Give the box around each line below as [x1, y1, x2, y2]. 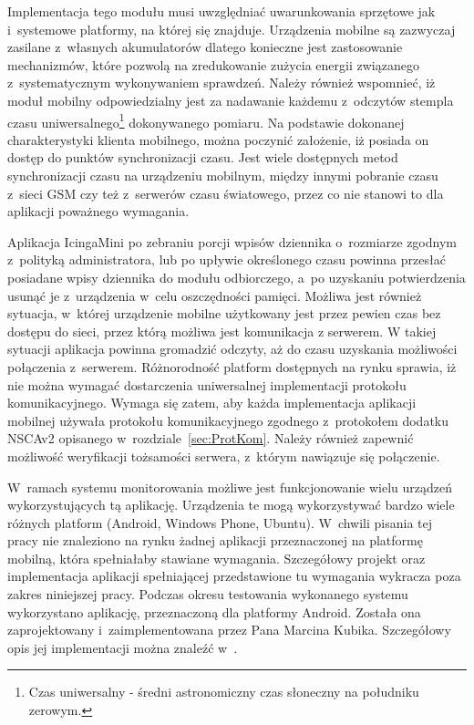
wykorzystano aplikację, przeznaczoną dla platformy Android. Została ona [7, 602, 421, 621]
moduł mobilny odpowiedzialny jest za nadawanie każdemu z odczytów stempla [7, 90, 454, 109]
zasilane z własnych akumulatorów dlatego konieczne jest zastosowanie [7, 37, 403, 57]
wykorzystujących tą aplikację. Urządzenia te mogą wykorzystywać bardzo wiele [7, 495, 455, 514]
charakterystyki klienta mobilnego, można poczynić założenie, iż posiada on [7, 129, 429, 149]
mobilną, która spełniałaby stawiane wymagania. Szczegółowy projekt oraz [7, 548, 426, 567]
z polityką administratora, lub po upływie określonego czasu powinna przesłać [7, 250, 446, 269]
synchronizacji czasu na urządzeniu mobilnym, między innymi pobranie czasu [7, 166, 438, 184]
